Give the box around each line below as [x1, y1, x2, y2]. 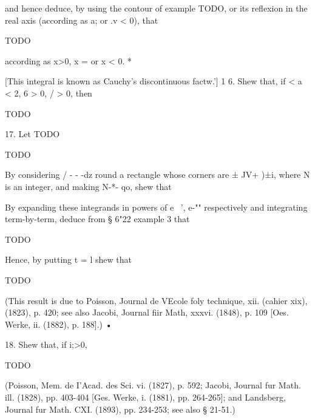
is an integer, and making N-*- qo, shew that [5, 180, 172, 192]
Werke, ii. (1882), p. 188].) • [5, 317, 112, 330]
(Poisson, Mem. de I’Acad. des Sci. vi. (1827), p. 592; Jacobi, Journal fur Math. [5, 379, 301, 391]
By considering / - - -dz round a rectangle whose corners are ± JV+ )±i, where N [5, 168, 310, 181]
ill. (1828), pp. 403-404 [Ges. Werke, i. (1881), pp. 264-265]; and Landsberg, [5, 391, 286, 404]
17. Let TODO [5, 127, 60, 140]
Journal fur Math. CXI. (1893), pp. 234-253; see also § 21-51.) [5, 402, 235, 415]
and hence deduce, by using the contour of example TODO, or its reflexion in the [5, 2, 308, 14]
